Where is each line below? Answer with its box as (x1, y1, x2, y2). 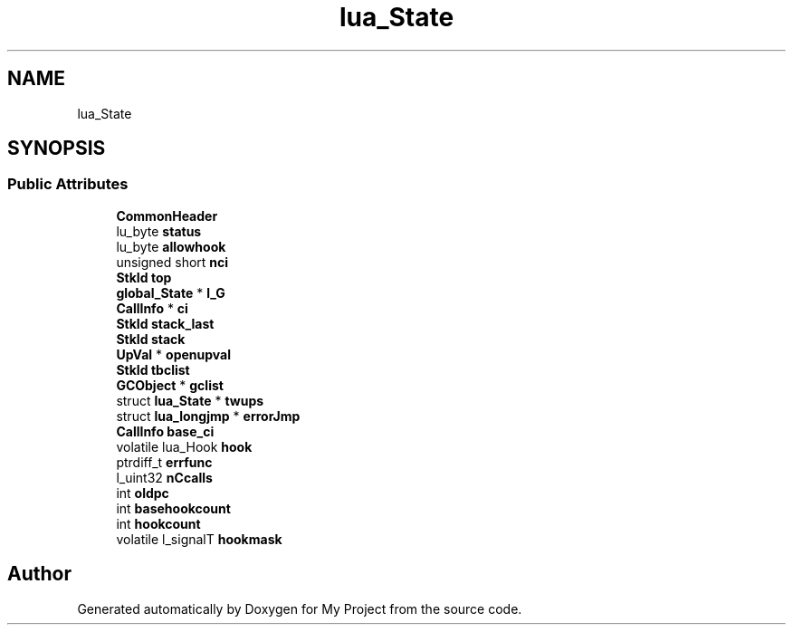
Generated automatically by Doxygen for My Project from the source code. (77, 600, 522, 617)
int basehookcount (116, 500, 231, 516)
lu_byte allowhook (116, 238, 226, 254)
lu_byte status (116, 223, 202, 239)
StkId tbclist (116, 361, 190, 378)
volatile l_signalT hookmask (116, 531, 282, 547)
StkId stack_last (116, 315, 215, 331)
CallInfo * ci (116, 300, 188, 316)
